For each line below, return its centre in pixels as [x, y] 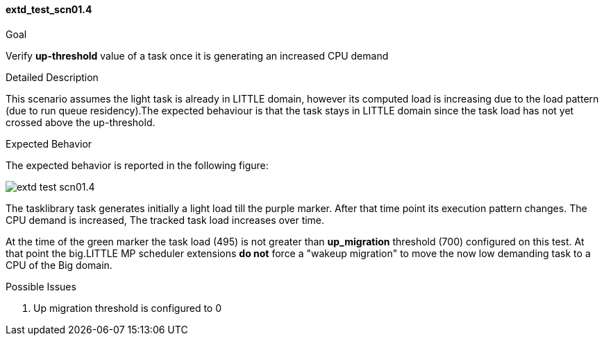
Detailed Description [52, 77]
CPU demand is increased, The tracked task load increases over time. [165, 220]
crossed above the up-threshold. [81, 122]
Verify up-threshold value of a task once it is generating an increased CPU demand [197, 55]
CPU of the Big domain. [59, 265]
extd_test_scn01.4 [49, 9]
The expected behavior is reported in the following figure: [137, 165]
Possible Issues [41, 286]
